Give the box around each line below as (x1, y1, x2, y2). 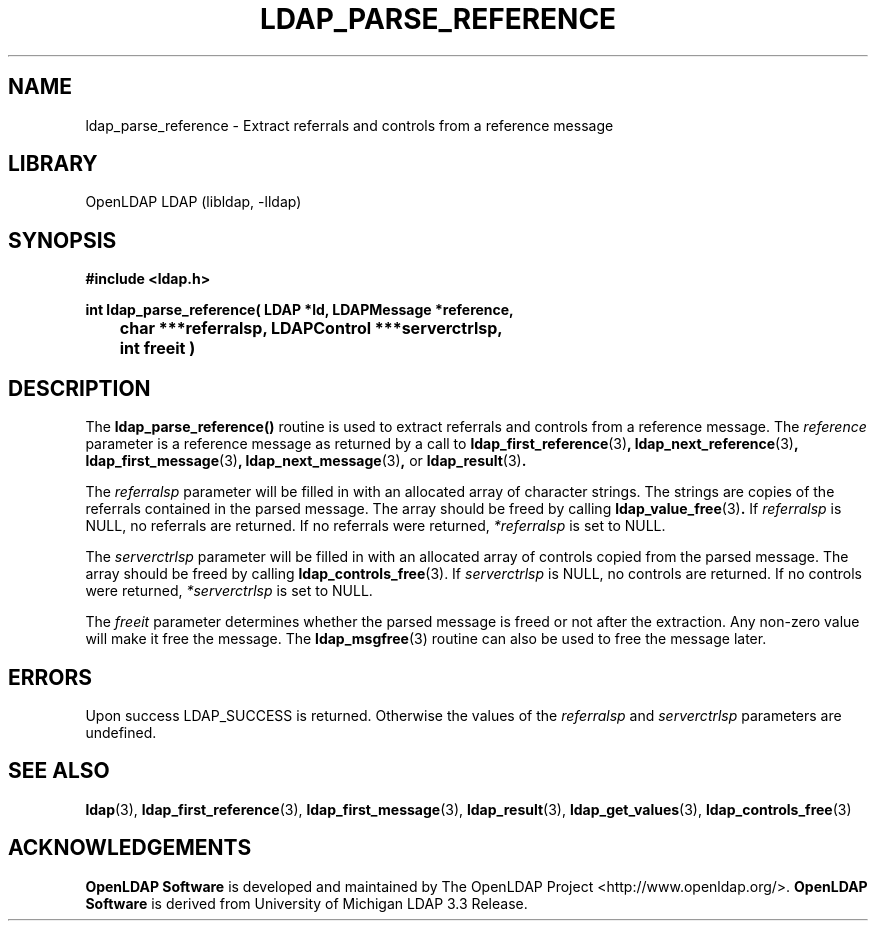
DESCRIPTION (8, 375, 151, 401)
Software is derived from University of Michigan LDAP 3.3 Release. (85, 894, 528, 912)
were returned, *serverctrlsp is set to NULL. (85, 582, 373, 600)
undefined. (85, 723, 157, 741)
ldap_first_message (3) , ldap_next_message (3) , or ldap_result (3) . (85, 452, 527, 470)
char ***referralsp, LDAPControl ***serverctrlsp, (119, 318, 503, 339)
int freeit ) (119, 338, 196, 359)
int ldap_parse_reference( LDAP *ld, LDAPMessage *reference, (85, 301, 514, 319)
